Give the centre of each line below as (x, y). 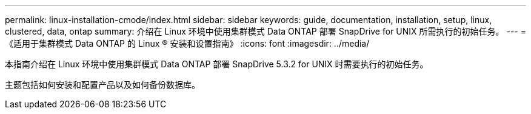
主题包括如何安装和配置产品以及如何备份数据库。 (102, 85)
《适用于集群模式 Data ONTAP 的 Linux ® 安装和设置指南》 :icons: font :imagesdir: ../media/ (187, 43)
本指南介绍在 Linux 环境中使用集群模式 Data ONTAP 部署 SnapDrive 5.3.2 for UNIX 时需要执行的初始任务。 (217, 64)
